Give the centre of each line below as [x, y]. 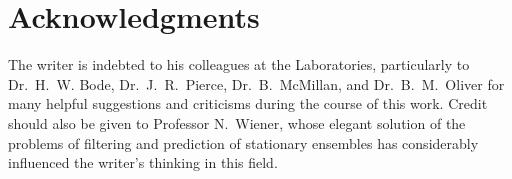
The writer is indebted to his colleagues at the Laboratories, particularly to [239, 64]
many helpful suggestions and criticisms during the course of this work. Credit [248, 103]
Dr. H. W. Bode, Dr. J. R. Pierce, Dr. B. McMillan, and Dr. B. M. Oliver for [256, 83]
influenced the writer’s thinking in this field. [143, 162]
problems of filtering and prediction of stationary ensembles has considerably [243, 142]
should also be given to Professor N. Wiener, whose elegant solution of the [237, 122]
